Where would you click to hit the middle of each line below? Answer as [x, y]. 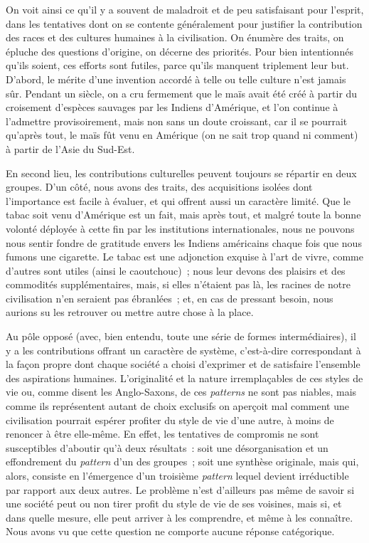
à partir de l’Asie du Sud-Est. [70, 148]
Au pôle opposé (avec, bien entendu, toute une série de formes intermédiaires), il [181, 336]
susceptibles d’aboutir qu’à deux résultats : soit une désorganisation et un [167, 447]
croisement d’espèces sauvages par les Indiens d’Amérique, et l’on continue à [172, 107]
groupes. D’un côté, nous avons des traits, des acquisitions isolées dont [159, 187]
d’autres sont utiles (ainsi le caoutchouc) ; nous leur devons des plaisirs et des [176, 270]
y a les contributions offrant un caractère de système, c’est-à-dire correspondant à [183, 350]
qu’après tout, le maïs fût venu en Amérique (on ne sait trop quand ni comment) [182, 135]
